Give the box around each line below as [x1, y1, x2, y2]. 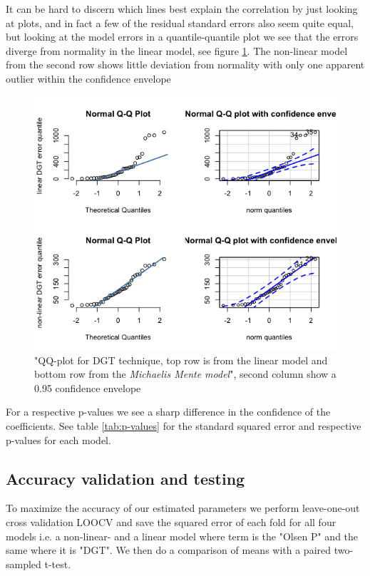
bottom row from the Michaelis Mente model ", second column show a [34, 366, 336, 381]
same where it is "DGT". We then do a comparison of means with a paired [6, 542, 332, 557]
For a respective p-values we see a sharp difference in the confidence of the [6, 404, 331, 419]
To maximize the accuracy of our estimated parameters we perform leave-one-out [6, 500, 360, 515]
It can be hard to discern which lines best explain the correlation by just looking [6, 1, 358, 16]
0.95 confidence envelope [34, 380, 141, 395]
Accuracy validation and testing [6, 467, 245, 489]
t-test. [44, 556, 71, 571]
